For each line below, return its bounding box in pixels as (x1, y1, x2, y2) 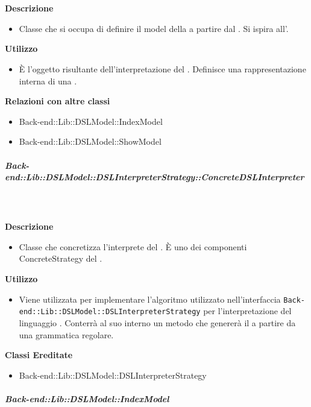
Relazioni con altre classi (5, 95, 110, 107)
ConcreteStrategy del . (19, 252, 102, 265)
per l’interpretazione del (203, 304, 292, 317)
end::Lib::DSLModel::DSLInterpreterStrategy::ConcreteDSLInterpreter (5, 171, 304, 183)
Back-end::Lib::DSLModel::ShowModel (19, 135, 162, 148)
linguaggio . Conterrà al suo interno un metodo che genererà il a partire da (19, 316, 296, 329)
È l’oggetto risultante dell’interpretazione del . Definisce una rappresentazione (19, 62, 306, 75)
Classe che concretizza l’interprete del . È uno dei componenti (19, 240, 247, 253)
